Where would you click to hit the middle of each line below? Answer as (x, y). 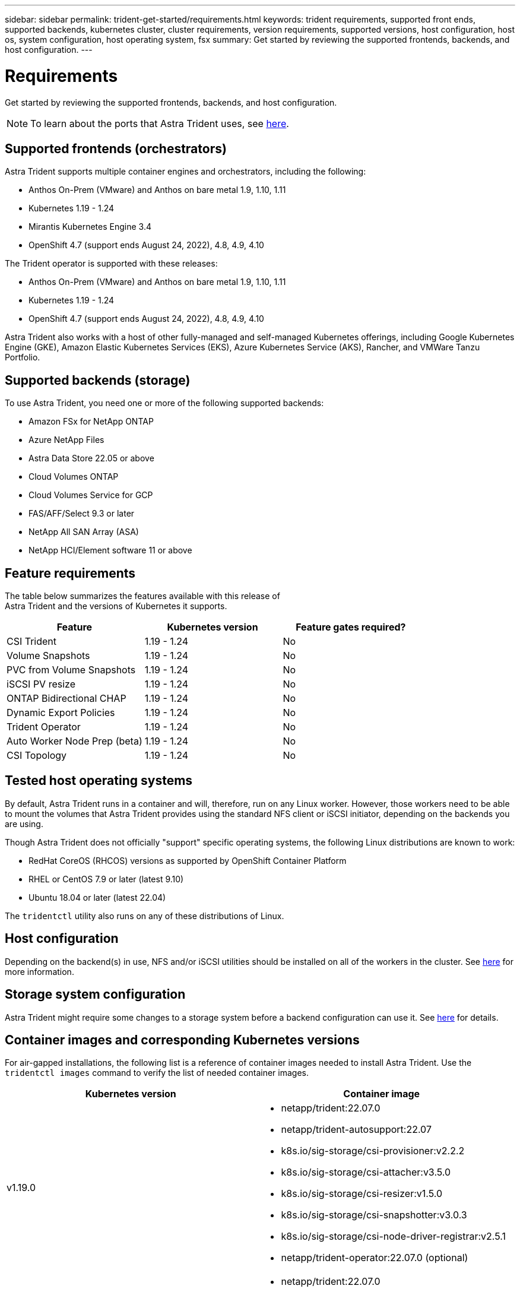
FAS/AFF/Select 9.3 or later (82, 514)
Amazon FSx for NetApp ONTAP (91, 422)
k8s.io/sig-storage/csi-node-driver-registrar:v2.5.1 (393, 1236)
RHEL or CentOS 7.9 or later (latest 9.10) (106, 879)
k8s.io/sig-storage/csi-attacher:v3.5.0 (366, 1172)
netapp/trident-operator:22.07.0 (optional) (375, 1258)
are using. (24, 824)
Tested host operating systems (99, 781)
